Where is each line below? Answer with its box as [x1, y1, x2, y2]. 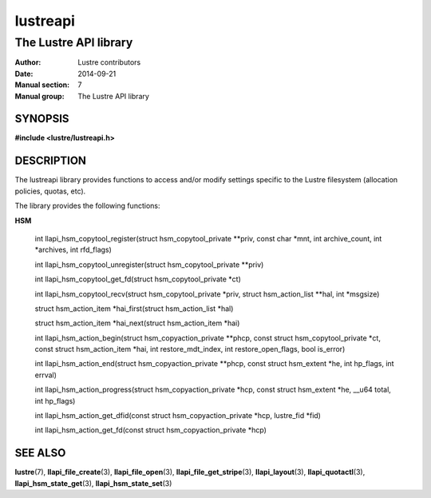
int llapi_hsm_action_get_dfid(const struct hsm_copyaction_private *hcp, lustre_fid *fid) [34, 411, 321, 420]
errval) [34, 370, 57, 380]
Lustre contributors [77, 58, 141, 67]
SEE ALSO [14, 446, 66, 460]
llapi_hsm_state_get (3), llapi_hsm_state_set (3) [14, 478, 172, 488]
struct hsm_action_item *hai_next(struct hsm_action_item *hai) [34, 318, 240, 328]
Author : [14, 58, 42, 67]
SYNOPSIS [14, 112, 69, 125]
